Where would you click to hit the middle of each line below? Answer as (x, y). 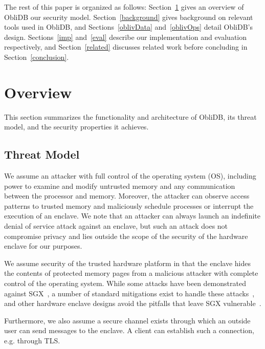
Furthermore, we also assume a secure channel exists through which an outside (127, 320)
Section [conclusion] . (37, 57)
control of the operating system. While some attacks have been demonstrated (125, 283)
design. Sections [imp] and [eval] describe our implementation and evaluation (126, 37)
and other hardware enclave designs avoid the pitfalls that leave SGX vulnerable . (133, 303)
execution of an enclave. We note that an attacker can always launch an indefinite (132, 216)
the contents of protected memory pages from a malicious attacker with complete (131, 273)
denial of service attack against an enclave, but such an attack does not (116, 226)
